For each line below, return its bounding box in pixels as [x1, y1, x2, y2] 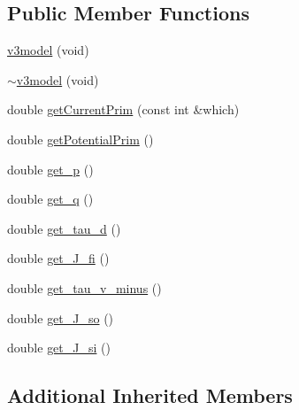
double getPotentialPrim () [7, 129, 154, 148]
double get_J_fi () [7, 249, 110, 267]
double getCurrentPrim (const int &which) [7, 100, 240, 119]
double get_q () [7, 190, 94, 208]
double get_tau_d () [7, 219, 121, 237]
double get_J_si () [7, 338, 111, 357]
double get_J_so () [7, 308, 114, 327]
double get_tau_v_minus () [7, 278, 162, 297]
